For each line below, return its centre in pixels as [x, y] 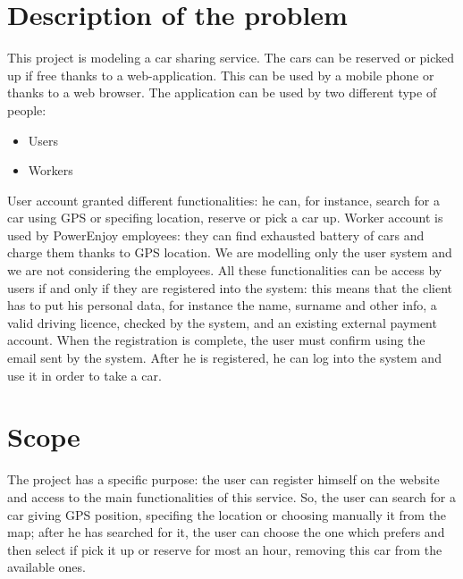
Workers [51, 170]
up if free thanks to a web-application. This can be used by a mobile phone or [221, 75]
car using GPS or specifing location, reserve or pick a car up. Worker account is [225, 218]
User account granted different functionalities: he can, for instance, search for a [223, 200]
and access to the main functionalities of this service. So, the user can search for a [231, 496]
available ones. [46, 567]
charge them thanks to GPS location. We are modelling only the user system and [230, 252]
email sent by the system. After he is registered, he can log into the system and [224, 358]
